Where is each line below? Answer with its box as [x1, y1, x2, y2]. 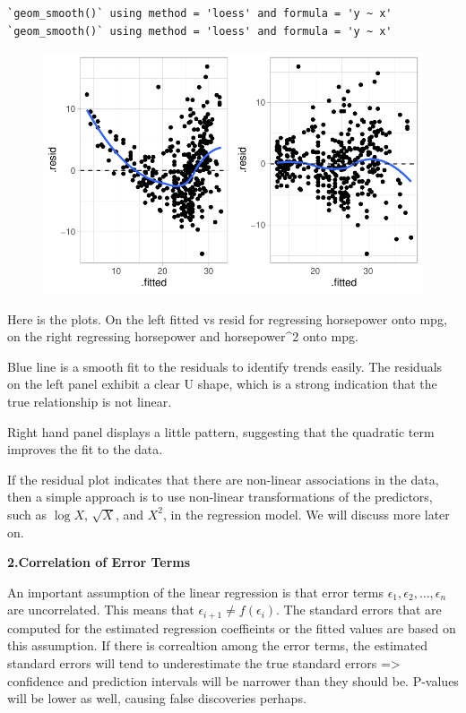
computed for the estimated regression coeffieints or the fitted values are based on [7, 618, 456, 637]
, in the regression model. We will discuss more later [163, 504, 450, 523]
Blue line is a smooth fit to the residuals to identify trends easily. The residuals [7, 356, 443, 375]
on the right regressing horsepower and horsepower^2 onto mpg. [7, 327, 358, 346]
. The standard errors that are [276, 600, 442, 619]
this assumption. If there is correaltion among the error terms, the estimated [7, 636, 427, 655]
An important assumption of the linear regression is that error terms [7, 582, 384, 601]
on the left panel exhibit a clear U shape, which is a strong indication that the [7, 374, 437, 393]
